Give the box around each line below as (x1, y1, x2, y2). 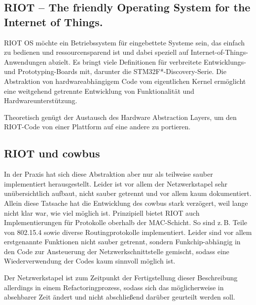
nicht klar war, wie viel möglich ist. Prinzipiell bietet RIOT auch (4, 207, 200, 218)
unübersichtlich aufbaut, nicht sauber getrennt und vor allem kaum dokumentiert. (4, 188, 252, 198)
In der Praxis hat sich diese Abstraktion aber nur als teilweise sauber (4, 169, 213, 179)
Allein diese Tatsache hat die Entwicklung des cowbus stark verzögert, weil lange (4, 197, 248, 208)
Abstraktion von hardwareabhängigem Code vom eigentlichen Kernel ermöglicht (4, 76, 246, 86)
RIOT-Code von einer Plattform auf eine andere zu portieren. (4, 121, 191, 132)
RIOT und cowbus (4, 146, 100, 161)
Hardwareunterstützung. (4, 95, 77, 106)
